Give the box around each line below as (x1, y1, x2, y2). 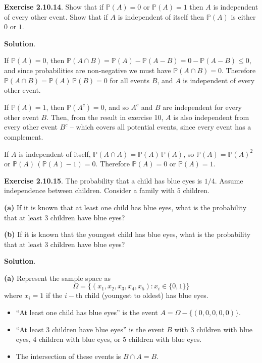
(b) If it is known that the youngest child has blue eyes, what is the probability (4, 229, 251, 239)
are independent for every (163, 101, 242, 112)
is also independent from (173, 111, 249, 122)
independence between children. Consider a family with (4, 185, 175, 196)
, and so (104, 101, 129, 112)
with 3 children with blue (174, 324, 253, 334)
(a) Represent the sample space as (4, 272, 111, 283)
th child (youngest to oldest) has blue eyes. (75, 290, 208, 300)
